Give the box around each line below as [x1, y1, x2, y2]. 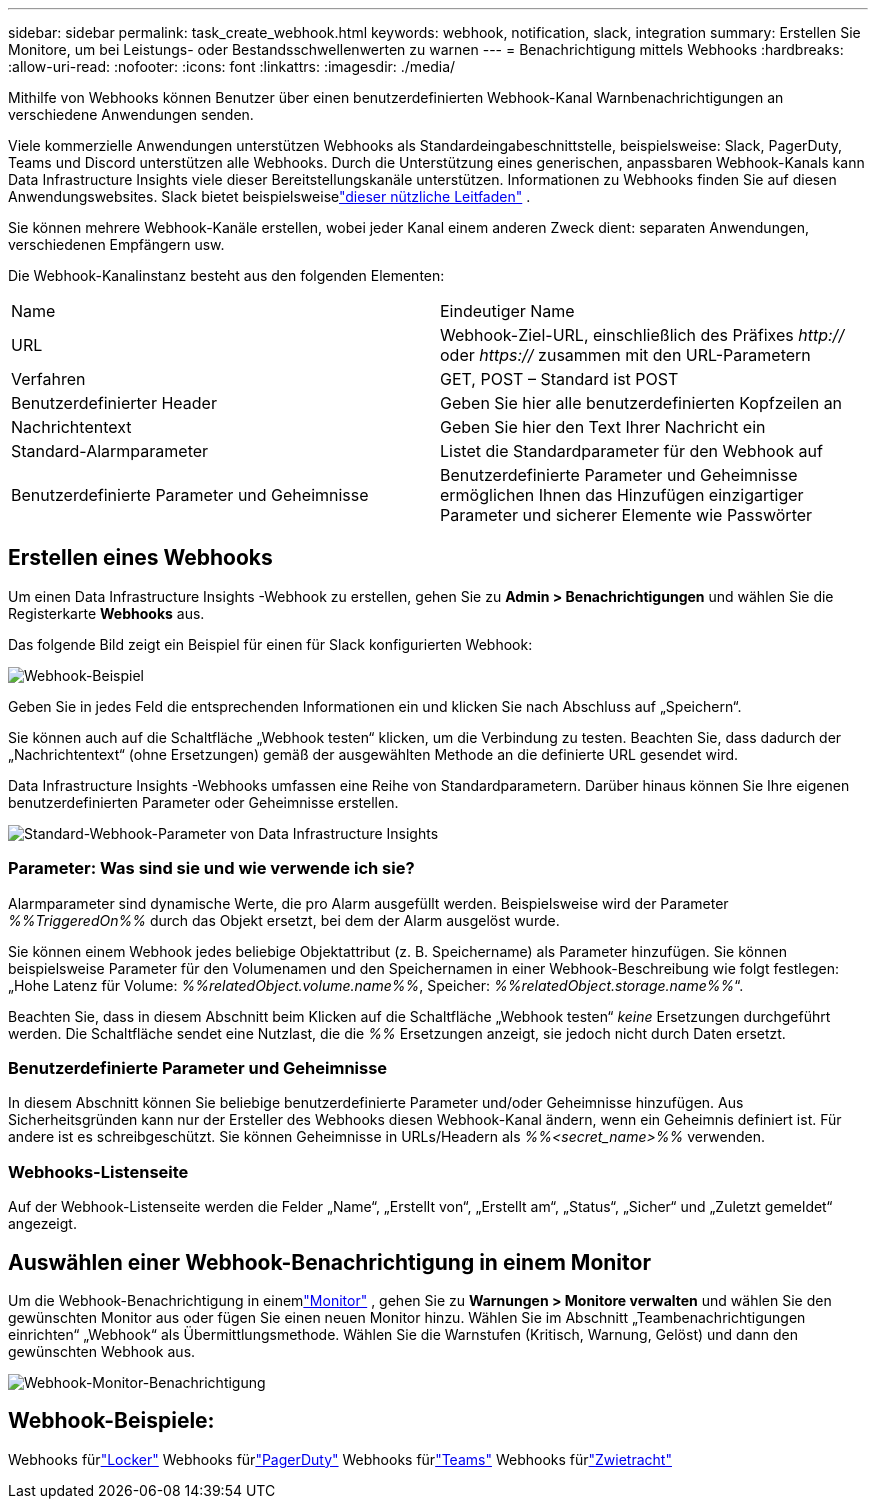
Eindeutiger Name [440, 301, 575, 321]
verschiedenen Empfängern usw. [8, 236, 225, 253]
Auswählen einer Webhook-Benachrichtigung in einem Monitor [8, 1249, 651, 1275]
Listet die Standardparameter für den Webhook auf [440, 441, 823, 461]
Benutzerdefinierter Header [11, 393, 217, 413]
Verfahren [11, 369, 86, 389]
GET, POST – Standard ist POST [440, 369, 679, 389]
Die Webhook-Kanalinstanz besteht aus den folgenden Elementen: [8, 267, 445, 284]
